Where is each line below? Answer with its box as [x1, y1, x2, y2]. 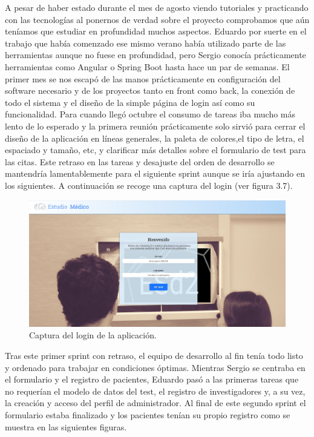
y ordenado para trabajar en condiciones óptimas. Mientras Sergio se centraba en [5, 361, 306, 373]
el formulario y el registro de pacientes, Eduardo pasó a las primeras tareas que [5, 373, 299, 386]
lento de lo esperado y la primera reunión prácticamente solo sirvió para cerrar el [5, 119, 306, 132]
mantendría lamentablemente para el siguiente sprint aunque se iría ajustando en [5, 167, 305, 180]
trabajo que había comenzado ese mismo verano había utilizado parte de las [5, 36, 286, 49]
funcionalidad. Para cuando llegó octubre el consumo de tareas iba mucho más [5, 108, 296, 120]
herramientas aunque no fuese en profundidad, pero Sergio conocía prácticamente [5, 48, 306, 61]
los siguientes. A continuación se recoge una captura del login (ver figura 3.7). [5, 179, 293, 191]
